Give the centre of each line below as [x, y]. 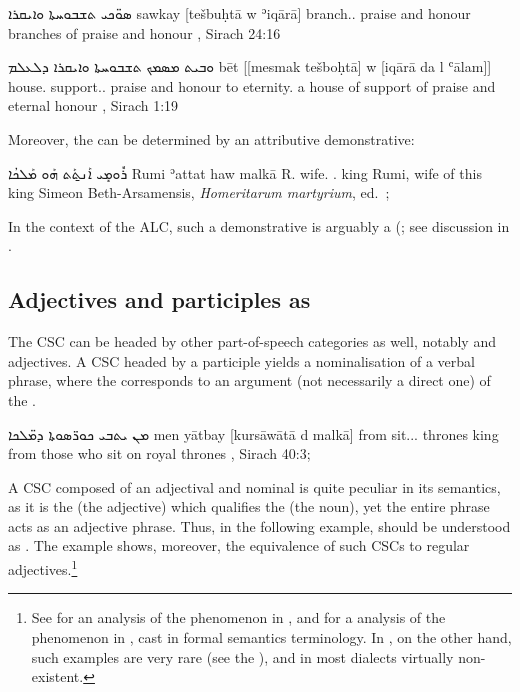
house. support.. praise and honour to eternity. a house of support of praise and [252, 85]
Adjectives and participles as [159, 299]
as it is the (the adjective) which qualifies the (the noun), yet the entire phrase [249, 506]
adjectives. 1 [43, 567]
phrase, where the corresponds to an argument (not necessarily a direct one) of [249, 380]
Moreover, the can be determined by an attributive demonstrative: [211, 138]
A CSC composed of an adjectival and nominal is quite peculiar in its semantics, [254, 486]
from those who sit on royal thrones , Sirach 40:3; [159, 453]
